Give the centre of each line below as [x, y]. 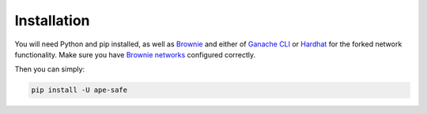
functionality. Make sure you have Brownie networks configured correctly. [135, 54]
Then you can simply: [50, 69]
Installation [52, 20]
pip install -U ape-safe [79, 90]
